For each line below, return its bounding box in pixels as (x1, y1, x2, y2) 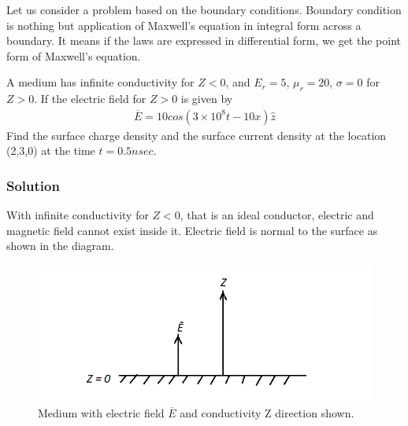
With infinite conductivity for (6, 207, 149, 223)
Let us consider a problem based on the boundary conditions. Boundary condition (6, 2, 402, 17)
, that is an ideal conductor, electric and (180, 207, 374, 223)
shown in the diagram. (6, 237, 114, 254)
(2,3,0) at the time (6, 142, 95, 159)
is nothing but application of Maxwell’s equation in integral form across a (6, 17, 362, 33)
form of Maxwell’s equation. (6, 47, 141, 64)
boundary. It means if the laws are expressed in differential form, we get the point (6, 32, 401, 49)
